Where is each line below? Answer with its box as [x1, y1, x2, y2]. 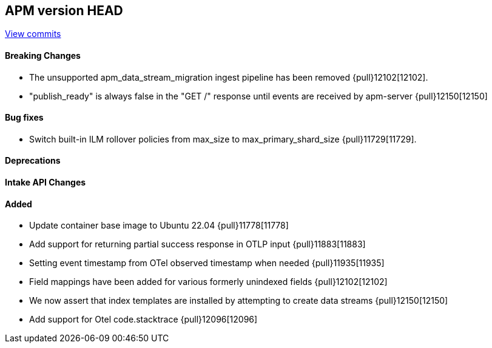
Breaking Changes [5, 50, 81, 61]
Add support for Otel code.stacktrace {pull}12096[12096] [29, 314, 258, 325]
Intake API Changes [5, 177, 86, 188]
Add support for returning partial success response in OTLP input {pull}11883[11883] [29, 239, 366, 250]
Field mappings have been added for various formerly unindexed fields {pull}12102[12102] [29, 276, 388, 287]
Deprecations [5, 155, 61, 166]
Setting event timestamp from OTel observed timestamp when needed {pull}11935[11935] [29, 258, 385, 269]
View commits [5, 28, 61, 39]
